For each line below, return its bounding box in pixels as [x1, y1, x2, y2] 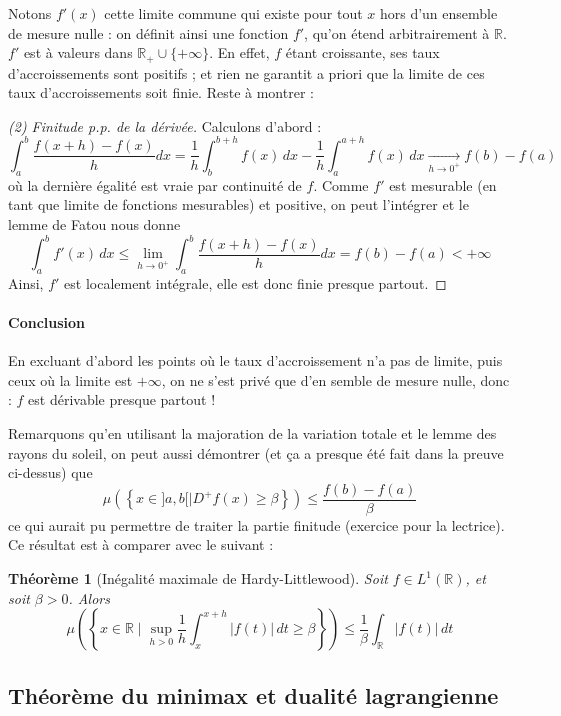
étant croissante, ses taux [285, 42, 440, 63]
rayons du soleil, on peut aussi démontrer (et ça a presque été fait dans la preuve [8, 442, 504, 463]
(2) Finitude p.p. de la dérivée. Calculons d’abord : [8, 115, 322, 136]
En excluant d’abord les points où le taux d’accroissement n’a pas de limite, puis [8, 350, 503, 371]
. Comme [313, 174, 369, 195]
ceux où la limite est [8, 369, 133, 390]
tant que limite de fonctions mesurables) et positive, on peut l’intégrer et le [8, 194, 469, 215]
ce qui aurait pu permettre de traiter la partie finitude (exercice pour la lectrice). [8, 514, 505, 535]
